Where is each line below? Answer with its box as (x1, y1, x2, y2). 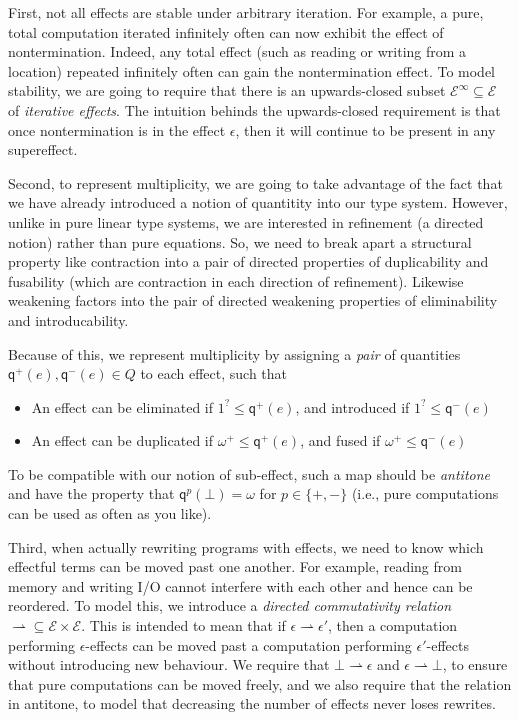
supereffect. (8, 139, 78, 160)
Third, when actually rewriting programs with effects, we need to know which (8, 536, 484, 557)
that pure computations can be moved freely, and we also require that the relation (8, 673, 512, 694)
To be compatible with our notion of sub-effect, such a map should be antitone (8, 463, 491, 484)
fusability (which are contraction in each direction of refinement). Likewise (8, 270, 464, 291)
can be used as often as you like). (8, 503, 212, 524)
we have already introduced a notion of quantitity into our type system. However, (8, 192, 508, 213)
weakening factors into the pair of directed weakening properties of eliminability (8, 290, 498, 311)
